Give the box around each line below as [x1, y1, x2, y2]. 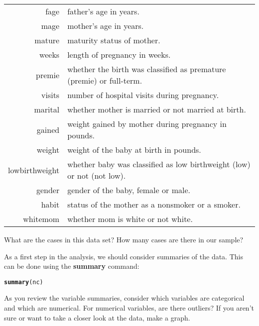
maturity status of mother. [67, 34, 160, 46]
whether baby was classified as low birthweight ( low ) [67, 158, 251, 170]
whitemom [23, 213, 60, 224]
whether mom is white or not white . [67, 213, 193, 224]
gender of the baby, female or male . [67, 184, 190, 196]
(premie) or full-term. [67, 75, 142, 86]
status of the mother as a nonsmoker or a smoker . [67, 199, 241, 210]
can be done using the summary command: [4, 261, 139, 271]
